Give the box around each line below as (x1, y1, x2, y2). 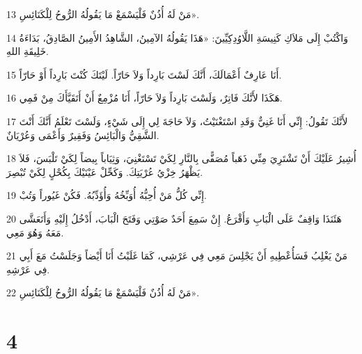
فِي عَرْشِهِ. (6, 262, 50, 276)
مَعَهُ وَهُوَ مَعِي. (6, 225, 64, 239)
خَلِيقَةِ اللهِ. (6, 44, 49, 58)
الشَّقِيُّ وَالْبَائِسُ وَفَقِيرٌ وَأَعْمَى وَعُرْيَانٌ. (6, 127, 159, 142)
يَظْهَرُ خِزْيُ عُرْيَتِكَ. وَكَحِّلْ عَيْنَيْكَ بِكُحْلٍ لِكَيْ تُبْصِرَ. (6, 164, 203, 179)
